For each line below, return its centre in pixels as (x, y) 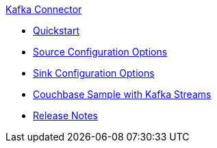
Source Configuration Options (100, 52)
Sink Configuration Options (94, 73)
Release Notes (65, 115)
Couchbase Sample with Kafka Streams (122, 94)
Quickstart (56, 30)
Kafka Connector (44, 9)
